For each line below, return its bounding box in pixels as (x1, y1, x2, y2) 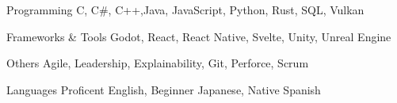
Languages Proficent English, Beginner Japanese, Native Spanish (6, 81, 321, 97)
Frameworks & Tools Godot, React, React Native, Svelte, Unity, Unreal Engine (6, 28, 391, 44)
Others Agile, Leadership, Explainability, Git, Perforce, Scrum (6, 55, 309, 71)
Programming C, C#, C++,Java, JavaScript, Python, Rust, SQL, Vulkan (6, 2, 365, 17)
